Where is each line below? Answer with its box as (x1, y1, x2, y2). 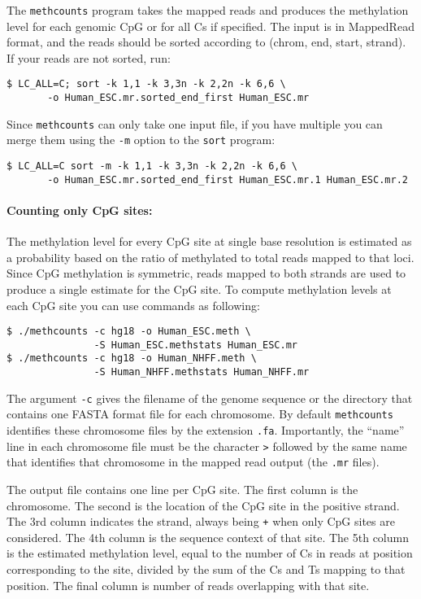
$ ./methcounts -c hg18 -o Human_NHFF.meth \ (7, 352, 257, 365)
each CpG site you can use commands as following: (7, 296, 260, 313)
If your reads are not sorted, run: (7, 49, 171, 66)
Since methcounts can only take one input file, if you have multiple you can (7, 115, 383, 132)
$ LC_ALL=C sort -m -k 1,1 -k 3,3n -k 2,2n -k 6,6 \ (7, 160, 297, 173)
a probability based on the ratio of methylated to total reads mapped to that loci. (7, 248, 414, 265)
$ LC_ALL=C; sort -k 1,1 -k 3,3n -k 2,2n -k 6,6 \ (7, 78, 286, 90)
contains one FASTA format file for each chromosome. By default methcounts (7, 405, 393, 422)
